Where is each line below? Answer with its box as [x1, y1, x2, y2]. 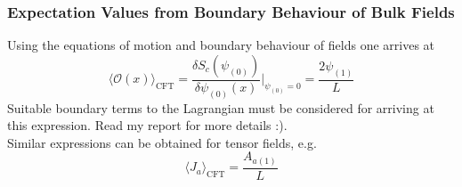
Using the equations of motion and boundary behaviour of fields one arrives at [7, 36, 435, 54]
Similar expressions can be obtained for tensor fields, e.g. [7, 133, 317, 151]
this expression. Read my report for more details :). [7, 116, 288, 134]
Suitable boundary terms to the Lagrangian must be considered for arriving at [7, 98, 434, 117]
